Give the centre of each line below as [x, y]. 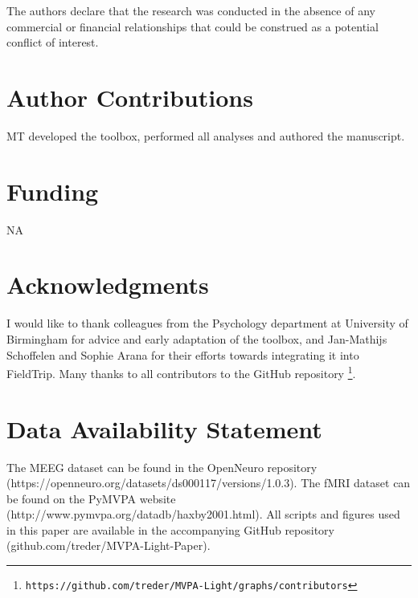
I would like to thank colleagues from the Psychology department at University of [207, 323]
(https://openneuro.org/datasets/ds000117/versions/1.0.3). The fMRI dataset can [209, 483]
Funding [53, 191]
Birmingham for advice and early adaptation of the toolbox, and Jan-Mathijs [197, 338]
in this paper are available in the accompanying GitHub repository [171, 529]
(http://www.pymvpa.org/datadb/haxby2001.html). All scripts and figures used [203, 514]
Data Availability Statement [164, 428]
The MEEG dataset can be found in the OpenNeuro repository [162, 467]
